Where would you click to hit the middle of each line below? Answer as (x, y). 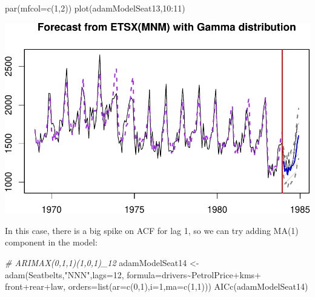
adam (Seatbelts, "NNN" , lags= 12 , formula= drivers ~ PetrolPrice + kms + (133, 274)
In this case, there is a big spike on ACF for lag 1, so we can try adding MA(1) (152, 230)
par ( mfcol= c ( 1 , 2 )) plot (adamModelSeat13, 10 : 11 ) (95, 8)
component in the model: (51, 242)
